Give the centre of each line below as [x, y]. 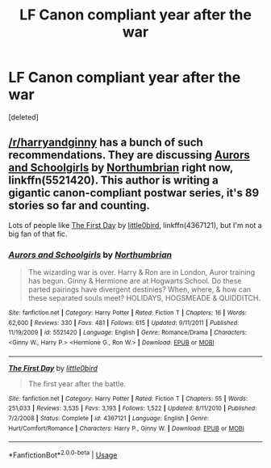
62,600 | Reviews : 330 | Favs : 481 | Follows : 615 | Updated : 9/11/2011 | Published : [124, 323]
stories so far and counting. [79, 206]
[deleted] [23, 117]
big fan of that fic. [38, 234]
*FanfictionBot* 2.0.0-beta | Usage [63, 454]
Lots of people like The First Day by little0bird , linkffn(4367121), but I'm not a [135, 225]
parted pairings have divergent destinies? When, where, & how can [140, 289]
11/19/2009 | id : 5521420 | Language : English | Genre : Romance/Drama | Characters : [128, 333]
